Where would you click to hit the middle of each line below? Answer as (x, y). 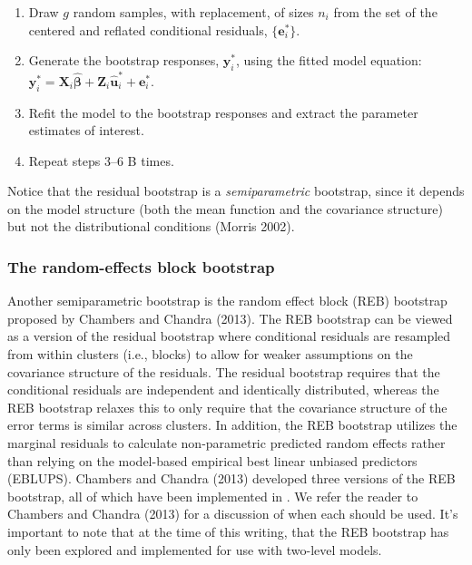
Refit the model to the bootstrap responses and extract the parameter (223, 112)
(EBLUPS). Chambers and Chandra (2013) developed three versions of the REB (231, 478)
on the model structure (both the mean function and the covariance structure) (225, 208)
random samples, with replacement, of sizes (193, 12)
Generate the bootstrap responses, (124, 60)
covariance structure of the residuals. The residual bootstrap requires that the (224, 371)
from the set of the (385, 12)
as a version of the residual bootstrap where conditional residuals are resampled (229, 336)
